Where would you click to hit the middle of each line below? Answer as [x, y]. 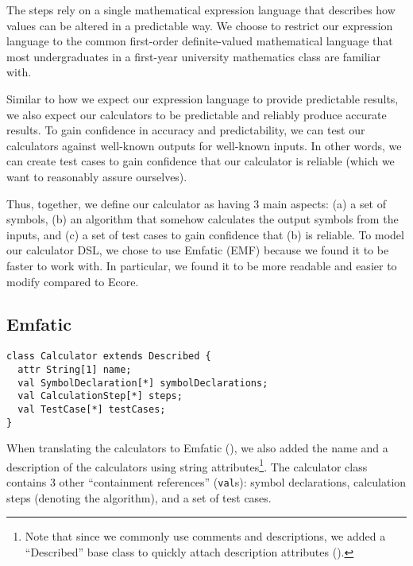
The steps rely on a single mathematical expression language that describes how [201, 10]
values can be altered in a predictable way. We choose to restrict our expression [200, 25]
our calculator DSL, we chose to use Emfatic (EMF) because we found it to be [198, 250]
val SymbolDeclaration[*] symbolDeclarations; [143, 383]
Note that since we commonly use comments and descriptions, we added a [205, 536]
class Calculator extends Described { [109, 357]
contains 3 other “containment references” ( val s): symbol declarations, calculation [206, 482]
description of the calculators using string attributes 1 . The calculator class [187, 465]
